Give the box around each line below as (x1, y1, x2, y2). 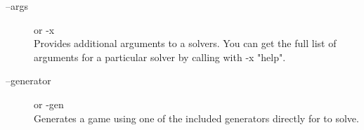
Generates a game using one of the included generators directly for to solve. (34, 110, 359, 125)
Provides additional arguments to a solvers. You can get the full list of (34, 36, 337, 51)
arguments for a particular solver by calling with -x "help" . (34, 49, 286, 64)
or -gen (34, 96, 64, 111)
